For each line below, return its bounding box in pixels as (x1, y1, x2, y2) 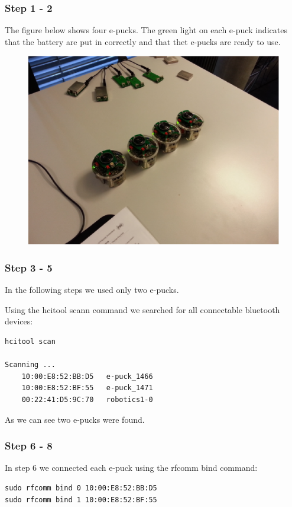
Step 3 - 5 (5, 260, 53, 275)
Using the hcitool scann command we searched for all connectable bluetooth (5, 303, 280, 315)
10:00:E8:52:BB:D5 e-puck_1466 (21, 372, 153, 381)
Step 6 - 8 (5, 438, 53, 453)
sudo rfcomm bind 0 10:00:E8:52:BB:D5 (5, 483, 157, 492)
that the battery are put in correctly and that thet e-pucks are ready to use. (5, 35, 281, 47)
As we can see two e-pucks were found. (5, 413, 145, 425)
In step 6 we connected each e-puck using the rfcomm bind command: (5, 461, 258, 474)
